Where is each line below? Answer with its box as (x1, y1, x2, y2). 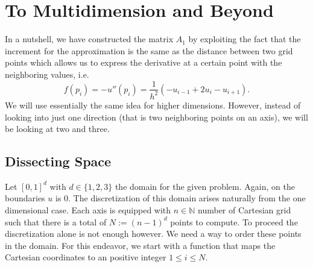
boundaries (5, 192, 45, 204)
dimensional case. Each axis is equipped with (5, 204, 171, 216)
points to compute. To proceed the (170, 215, 298, 228)
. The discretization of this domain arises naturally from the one (68, 192, 306, 204)
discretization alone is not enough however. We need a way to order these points (5, 227, 302, 240)
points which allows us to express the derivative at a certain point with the (5, 56, 282, 69)
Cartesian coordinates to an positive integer (5, 251, 166, 263)
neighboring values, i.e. (5, 68, 89, 80)
